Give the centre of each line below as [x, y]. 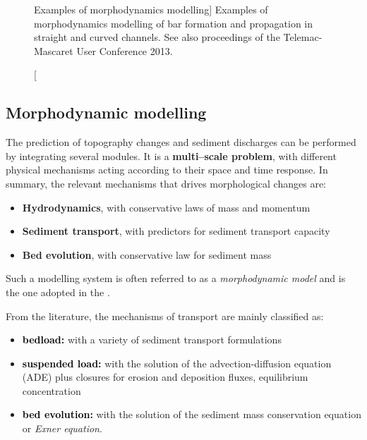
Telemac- [303, 37]
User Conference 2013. [125, 50]
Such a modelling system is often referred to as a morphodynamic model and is [176, 278]
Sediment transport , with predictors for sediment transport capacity [176, 231]
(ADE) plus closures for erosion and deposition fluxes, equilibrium [165, 377]
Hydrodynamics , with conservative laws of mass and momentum [166, 207]
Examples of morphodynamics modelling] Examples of [151, 9]
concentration [52, 390]
